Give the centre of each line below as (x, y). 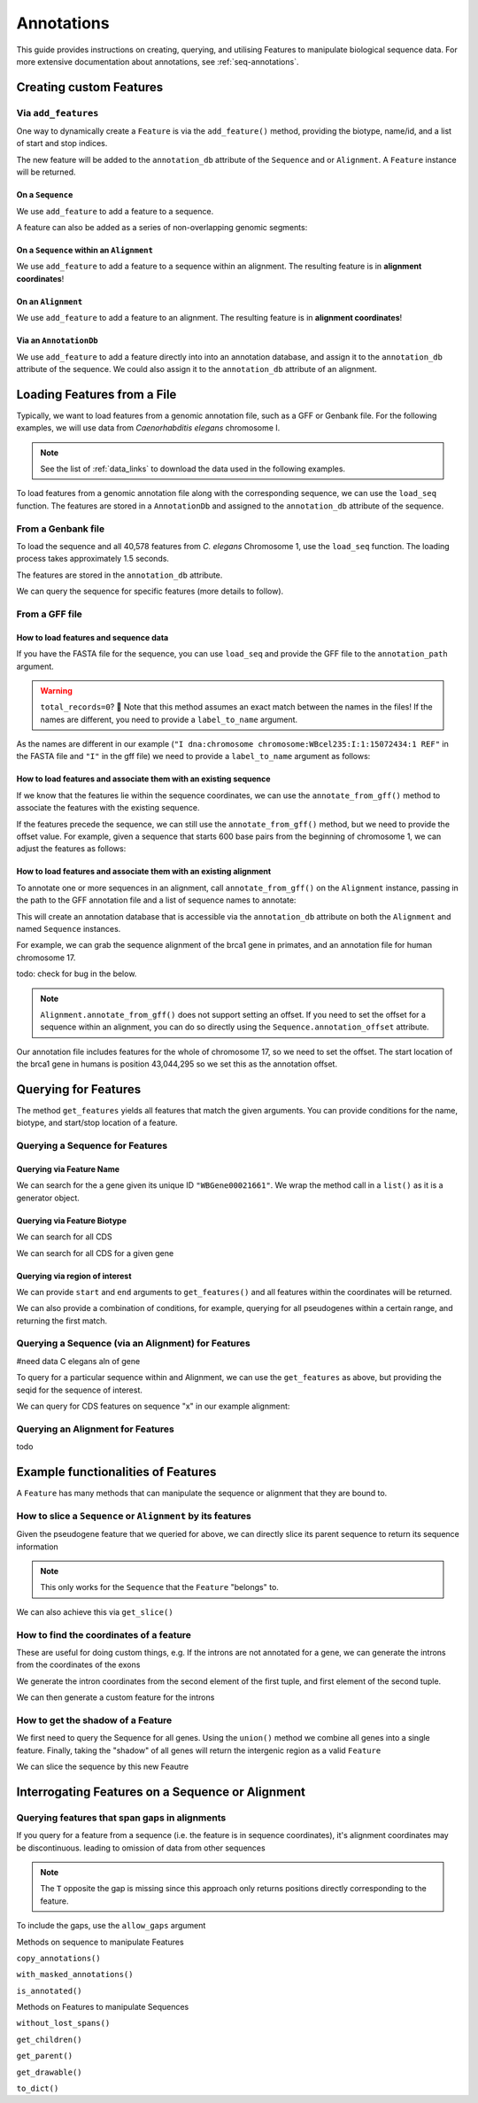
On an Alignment (50, 301)
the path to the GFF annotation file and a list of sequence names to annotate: (156, 900)
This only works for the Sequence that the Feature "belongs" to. (159, 1587)
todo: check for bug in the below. (77, 974)
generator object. (48, 1198)
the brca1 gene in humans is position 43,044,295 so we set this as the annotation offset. (177, 1064)
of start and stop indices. (62, 144)
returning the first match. (62, 1321)
